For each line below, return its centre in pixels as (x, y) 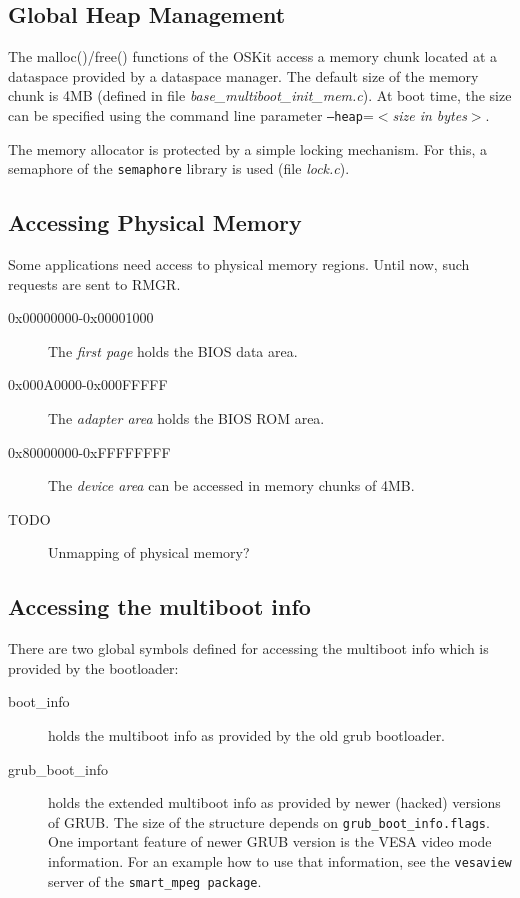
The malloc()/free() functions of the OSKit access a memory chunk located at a (253, 56)
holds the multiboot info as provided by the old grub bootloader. (247, 735)
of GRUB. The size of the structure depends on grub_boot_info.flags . (269, 821)
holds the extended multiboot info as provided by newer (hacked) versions (274, 802)
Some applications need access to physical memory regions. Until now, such (239, 264)
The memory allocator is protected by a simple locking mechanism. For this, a (247, 148)
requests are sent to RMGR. (94, 283)
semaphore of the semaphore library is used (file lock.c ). (179, 168)
